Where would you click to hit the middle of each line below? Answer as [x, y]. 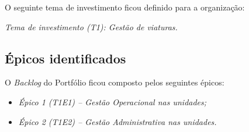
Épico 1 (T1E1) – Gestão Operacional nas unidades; [113, 101]
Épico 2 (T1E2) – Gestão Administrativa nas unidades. [117, 121]
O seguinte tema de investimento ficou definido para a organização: [125, 7]
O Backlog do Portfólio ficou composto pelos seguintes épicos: [115, 82]
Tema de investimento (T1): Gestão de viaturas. [91, 26]
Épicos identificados [65, 58]
